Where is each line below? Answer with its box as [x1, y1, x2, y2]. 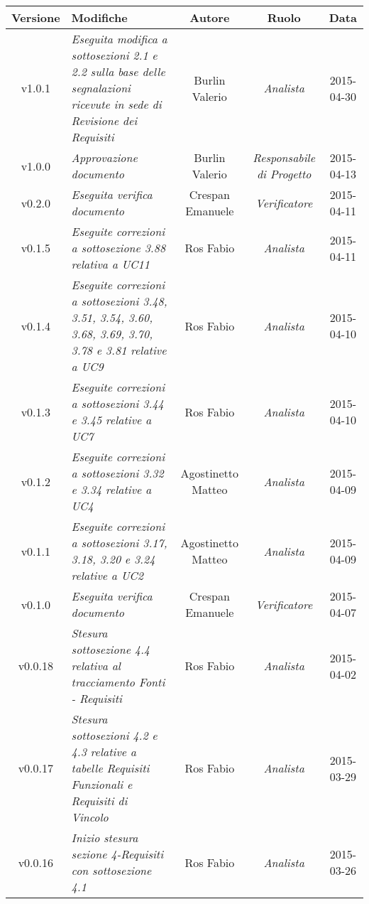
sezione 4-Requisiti [71, 846, 164, 862]
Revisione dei [71, 112, 138, 129]
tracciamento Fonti [71, 674, 165, 690]
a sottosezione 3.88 [71, 240, 166, 256]
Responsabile [253, 149, 316, 166]
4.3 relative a [71, 743, 137, 760]
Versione [11, 9, 60, 26]
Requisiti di [71, 792, 128, 809]
